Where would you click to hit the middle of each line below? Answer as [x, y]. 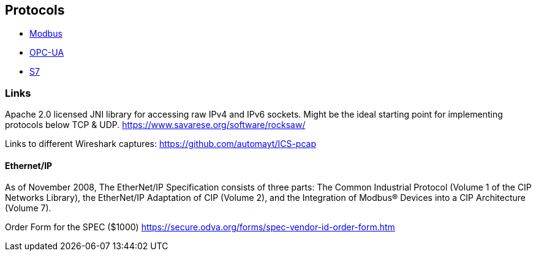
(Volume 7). [28, 208]
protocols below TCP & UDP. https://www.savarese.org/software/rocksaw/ [155, 125]
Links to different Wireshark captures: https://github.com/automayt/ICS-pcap [160, 144]
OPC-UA [47, 53]
